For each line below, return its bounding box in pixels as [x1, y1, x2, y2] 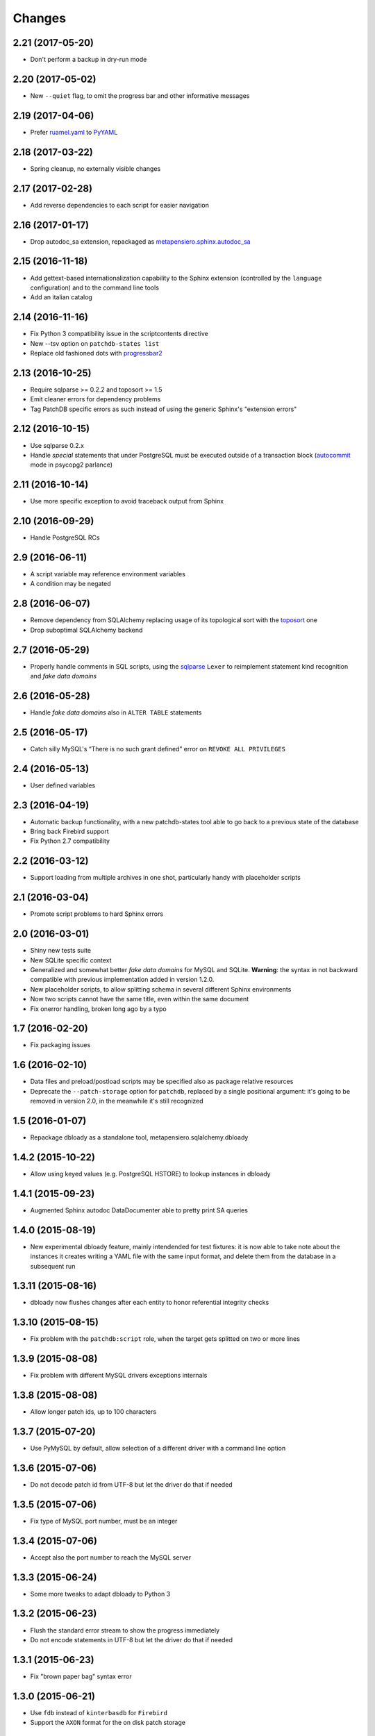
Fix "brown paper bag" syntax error [30, 1672, 132, 1680]
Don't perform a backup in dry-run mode [30, 56, 147, 64]
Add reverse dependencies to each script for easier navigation [30, 201, 210, 209]
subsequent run [30, 1262, 76, 1270]
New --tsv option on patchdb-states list [30, 339, 160, 347]
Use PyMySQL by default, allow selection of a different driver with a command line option [30, 1444, 286, 1453]
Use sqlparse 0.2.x [30, 441, 85, 449]
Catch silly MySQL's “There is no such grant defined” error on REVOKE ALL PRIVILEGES [30, 744, 286, 753]
